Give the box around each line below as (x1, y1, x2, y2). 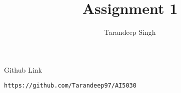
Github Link (4, 64, 42, 75)
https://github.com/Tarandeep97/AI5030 (4, 82, 136, 90)
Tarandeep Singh (104, 27, 156, 37)
